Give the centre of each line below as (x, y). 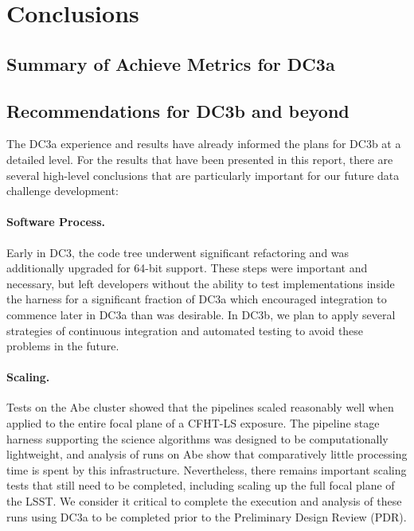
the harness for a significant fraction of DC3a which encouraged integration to (197, 299)
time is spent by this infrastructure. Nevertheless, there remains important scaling (207, 469)
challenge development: (62, 191)
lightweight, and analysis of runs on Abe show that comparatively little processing (207, 454)
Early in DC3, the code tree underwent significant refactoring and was (178, 252)
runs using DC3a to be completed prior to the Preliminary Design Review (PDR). (207, 516)
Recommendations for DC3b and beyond (178, 110)
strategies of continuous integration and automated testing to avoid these (185, 330)
